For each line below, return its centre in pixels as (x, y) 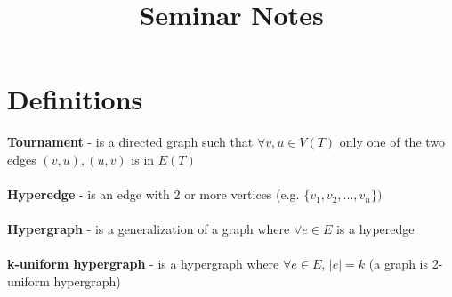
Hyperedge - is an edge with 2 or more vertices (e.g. (153, 194)
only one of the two (392, 142)
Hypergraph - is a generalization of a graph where (149, 229)
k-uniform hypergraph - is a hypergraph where (143, 264)
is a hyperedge (375, 229)
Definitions (75, 99)
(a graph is (399, 264)
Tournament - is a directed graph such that (130, 142)
